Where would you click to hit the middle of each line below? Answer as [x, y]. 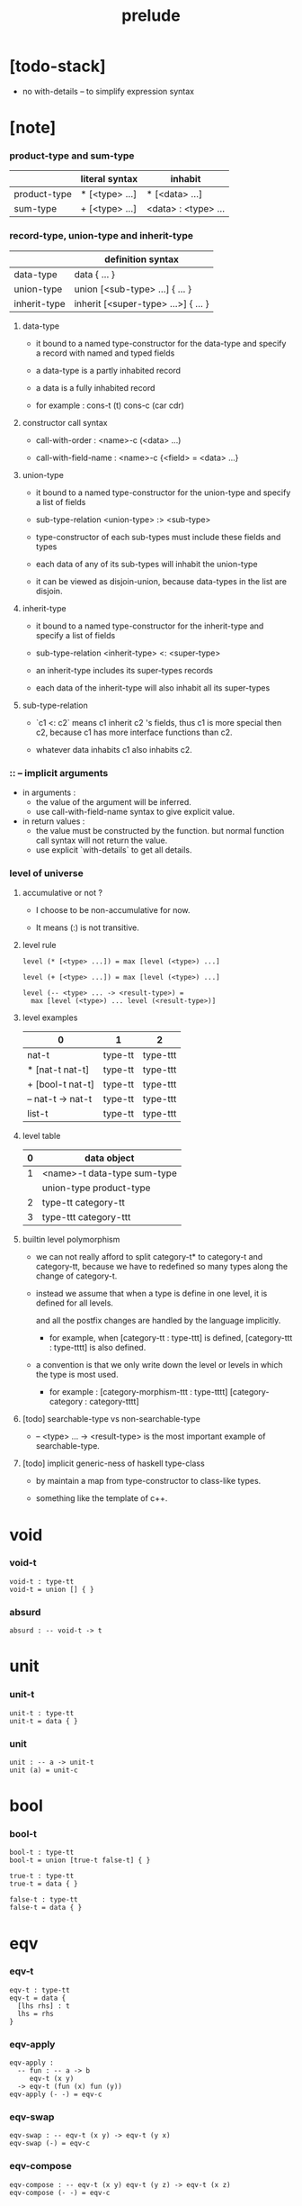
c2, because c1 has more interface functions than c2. [134, 732]
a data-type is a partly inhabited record [108, 370]
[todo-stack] [58, 66]
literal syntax [109, 179]
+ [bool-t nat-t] [61, 1084]
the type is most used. [77, 1375]
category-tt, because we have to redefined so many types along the [162, 1267]
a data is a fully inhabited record [95, 387]
